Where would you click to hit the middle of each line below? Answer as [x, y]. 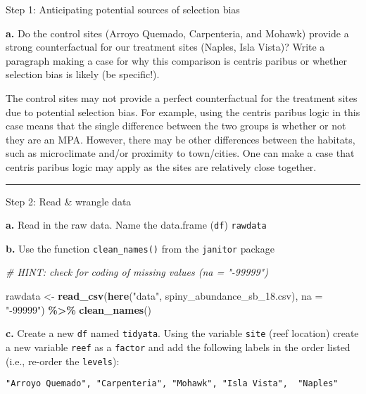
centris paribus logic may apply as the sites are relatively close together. [161, 166]
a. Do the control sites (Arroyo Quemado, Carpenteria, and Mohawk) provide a [177, 33]
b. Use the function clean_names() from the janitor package [140, 248]
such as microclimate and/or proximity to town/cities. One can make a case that [180, 153]
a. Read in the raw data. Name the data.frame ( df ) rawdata [136, 225]
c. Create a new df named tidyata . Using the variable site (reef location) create [182, 333]
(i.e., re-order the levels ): [63, 361]
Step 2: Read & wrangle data [69, 201]
